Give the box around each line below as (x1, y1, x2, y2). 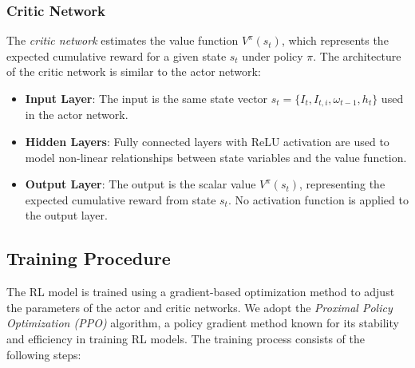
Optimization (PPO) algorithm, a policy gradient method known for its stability (6, 315, 399, 331)
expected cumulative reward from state (25, 191, 216, 208)
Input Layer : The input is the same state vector (25, 90, 268, 106)
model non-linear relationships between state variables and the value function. (25, 148, 407, 165)
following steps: (6, 346, 81, 362)
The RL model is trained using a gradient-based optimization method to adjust (6, 283, 395, 300)
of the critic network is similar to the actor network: (6, 63, 261, 80)
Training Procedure (6, 246, 171, 271)
